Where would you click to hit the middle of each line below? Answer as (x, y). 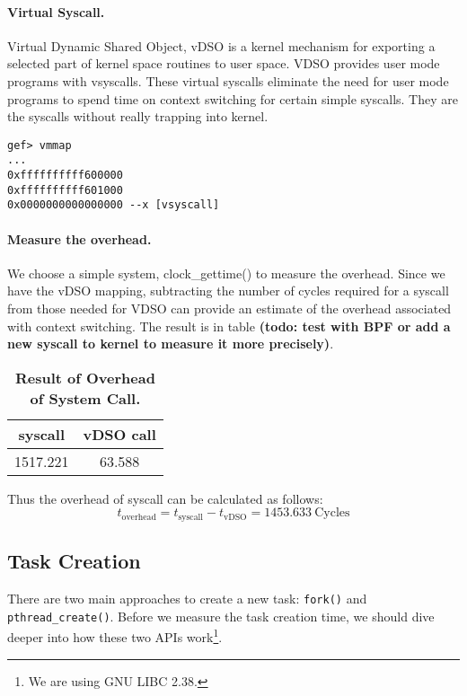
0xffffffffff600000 (65, 176)
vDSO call (119, 434)
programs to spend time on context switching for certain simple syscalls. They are (233, 98)
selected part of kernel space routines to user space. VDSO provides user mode (224, 63)
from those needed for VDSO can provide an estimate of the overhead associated (229, 308)
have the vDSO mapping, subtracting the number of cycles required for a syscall (228, 291)
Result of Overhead (85, 377)
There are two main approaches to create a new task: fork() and (187, 599)
